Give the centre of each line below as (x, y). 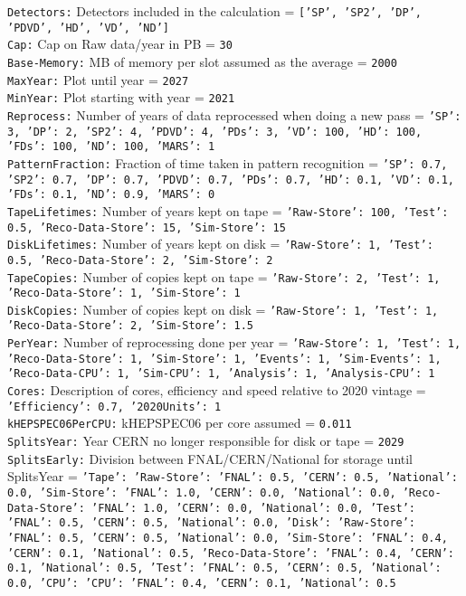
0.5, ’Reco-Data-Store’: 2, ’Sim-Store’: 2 (140, 260)
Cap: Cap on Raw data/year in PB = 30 (120, 44)
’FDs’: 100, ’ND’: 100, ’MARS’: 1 (111, 147)
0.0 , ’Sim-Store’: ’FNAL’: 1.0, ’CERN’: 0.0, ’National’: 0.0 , (202, 493)
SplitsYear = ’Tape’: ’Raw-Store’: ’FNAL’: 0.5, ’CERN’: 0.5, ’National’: (233, 476)
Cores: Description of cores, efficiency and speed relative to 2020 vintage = (217, 390)
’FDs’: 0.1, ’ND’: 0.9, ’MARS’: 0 (111, 195)
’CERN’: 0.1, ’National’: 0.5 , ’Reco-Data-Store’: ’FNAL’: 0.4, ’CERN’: (231, 553)
